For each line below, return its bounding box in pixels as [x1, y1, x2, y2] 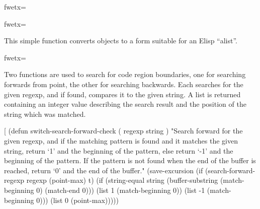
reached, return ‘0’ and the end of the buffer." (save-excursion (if [4, 165, 203, 175]
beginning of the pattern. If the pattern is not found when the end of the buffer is [4, 155, 256, 166]
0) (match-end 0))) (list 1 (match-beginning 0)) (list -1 [36, 184, 205, 195]
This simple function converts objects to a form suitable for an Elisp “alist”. [4, 35, 238, 46]
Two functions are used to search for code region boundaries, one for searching [4, 69, 246, 80]
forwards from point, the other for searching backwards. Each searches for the [4, 79, 243, 89]
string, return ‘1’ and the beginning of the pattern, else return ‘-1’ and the [4, 145, 233, 156]
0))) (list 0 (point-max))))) [36, 194, 119, 205]
